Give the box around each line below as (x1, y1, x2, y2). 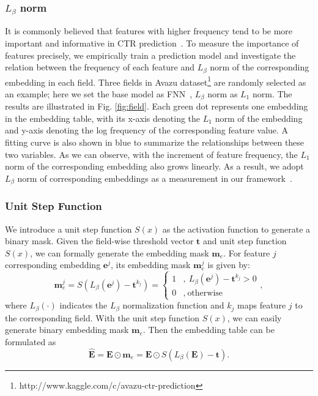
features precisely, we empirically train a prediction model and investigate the (5, 48, 296, 61)
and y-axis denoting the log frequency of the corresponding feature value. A (5, 124, 289, 136)
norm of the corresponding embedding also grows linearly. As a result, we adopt (5, 160, 304, 173)
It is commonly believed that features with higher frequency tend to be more (5, 24, 293, 37)
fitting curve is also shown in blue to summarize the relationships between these (5, 136, 305, 149)
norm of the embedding (215, 111, 303, 124)
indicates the (59, 299, 108, 312)
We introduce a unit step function (5, 222, 132, 235)
